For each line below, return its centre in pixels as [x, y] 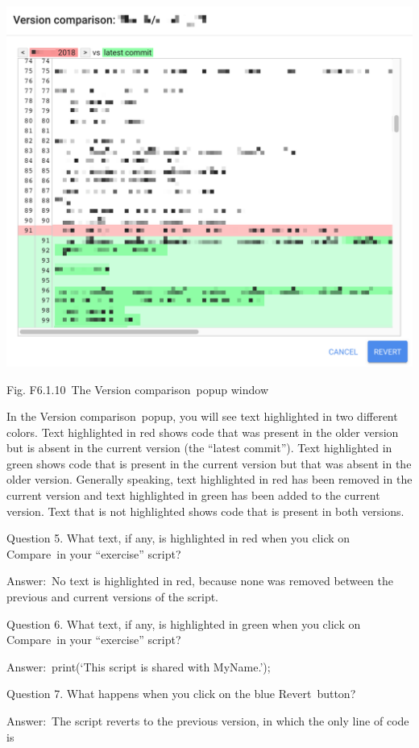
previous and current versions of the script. [113, 597]
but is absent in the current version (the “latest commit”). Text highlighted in [199, 448]
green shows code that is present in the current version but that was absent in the [209, 463]
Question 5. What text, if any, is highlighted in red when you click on [178, 538]
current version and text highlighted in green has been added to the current [193, 495]
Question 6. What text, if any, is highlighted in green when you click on [184, 623]
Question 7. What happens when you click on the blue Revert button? [181, 694]
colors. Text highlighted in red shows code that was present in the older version [203, 432]
